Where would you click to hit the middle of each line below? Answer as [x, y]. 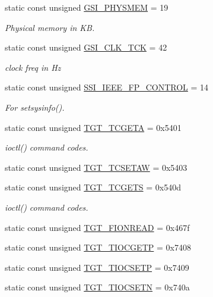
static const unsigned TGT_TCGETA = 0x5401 [93, 127]
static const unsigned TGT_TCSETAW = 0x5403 [96, 167]
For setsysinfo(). [35, 107]
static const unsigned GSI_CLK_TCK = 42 [86, 47]
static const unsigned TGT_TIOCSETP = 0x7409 [97, 267]
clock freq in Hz [33, 67]
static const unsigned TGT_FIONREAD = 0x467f [97, 227]
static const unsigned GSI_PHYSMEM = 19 [87, 7]
